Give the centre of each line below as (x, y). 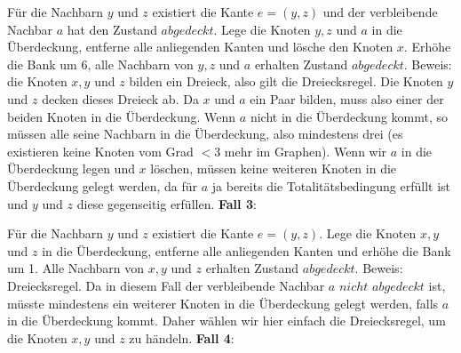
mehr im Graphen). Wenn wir (306, 151)
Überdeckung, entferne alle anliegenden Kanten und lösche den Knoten (200, 47)
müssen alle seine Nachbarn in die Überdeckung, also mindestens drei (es (205, 134)
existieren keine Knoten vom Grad (100, 151)
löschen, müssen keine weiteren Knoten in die (274, 168)
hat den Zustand (112, 29)
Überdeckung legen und (71, 168)
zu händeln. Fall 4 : (182, 337)
